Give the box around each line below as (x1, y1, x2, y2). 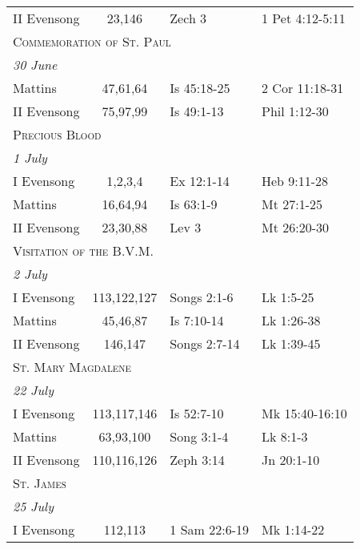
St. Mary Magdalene (13, 357, 131, 376)
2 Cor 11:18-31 (262, 79, 344, 97)
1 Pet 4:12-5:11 (262, 9, 346, 27)
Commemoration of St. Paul (13, 32, 171, 50)
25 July (13, 497, 54, 515)
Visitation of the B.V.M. (13, 241, 154, 260)
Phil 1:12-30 (262, 102, 329, 120)
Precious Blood (13, 125, 102, 143)
